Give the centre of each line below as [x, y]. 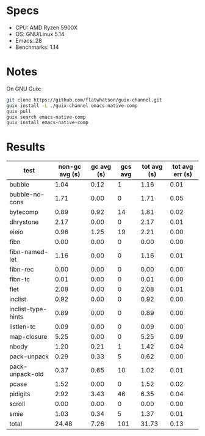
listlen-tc [23, 327]
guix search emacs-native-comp [46, 117]
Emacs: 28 [28, 40]
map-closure [28, 337]
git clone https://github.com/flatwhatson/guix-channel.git [85, 100]
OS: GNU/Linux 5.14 [40, 34]
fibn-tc [20, 279]
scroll [17, 404]
